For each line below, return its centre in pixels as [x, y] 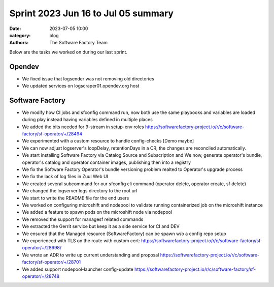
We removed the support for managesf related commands [83, 219]
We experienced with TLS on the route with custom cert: [81, 240]
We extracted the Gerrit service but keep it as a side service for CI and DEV [101, 226]
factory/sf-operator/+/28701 [52, 262]
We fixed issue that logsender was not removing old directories [88, 78]
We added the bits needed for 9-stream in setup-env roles [83, 127]
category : [20, 35]
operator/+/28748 [41, 276]
